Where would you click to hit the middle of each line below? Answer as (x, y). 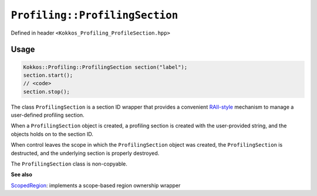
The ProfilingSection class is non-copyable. (69, 164)
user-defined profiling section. (48, 115)
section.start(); (48, 75)
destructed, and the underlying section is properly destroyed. (85, 153)
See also (21, 175)
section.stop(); (47, 92)
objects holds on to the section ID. (52, 134)
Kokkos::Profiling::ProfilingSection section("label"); (105, 67)
